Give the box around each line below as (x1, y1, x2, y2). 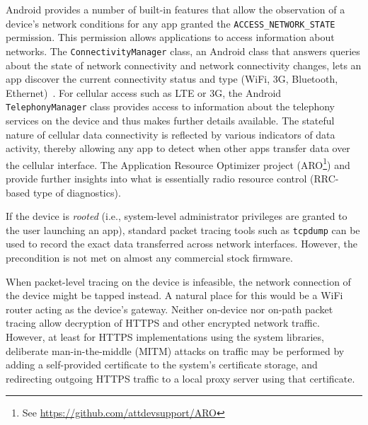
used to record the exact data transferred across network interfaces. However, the (6, 236, 357, 251)
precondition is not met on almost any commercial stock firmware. (6, 250, 293, 264)
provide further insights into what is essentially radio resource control (6, 170, 307, 185)
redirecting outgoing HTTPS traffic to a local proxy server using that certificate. (6, 371, 355, 385)
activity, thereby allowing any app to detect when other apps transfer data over (6, 141, 350, 156)
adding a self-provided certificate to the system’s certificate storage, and (6, 357, 318, 372)
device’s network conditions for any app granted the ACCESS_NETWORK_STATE (6, 16, 335, 30)
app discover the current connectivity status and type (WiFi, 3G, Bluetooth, (6, 71, 338, 86)
